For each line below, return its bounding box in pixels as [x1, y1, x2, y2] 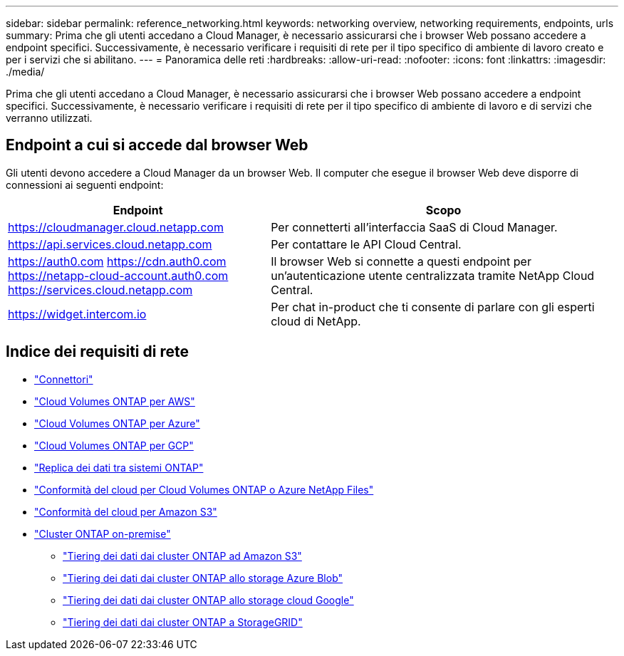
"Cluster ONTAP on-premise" [34, 527, 171, 540]
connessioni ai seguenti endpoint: [6, 178, 164, 191]
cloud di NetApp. [271, 313, 361, 328]
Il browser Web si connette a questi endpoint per [271, 254, 531, 269]
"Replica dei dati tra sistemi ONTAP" [34, 461, 204, 474]
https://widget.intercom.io [8, 306, 147, 321]
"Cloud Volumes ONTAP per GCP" [34, 439, 194, 452]
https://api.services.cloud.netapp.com [8, 236, 212, 251]
